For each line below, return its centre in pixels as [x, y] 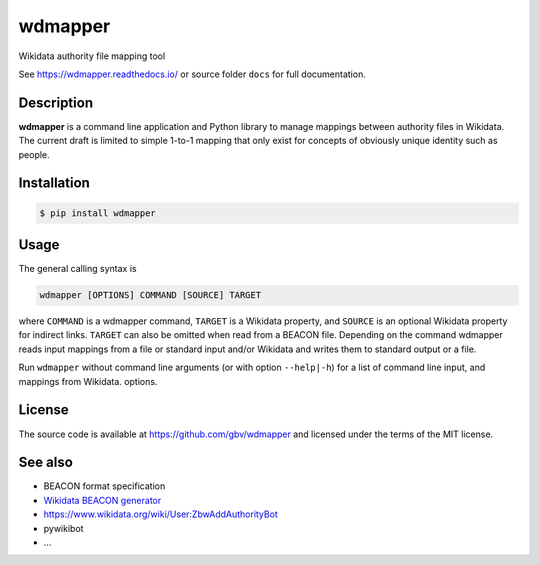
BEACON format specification [104, 486]
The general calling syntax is [77, 269]
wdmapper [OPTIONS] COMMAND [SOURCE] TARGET [150, 295]
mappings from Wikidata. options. [88, 381]
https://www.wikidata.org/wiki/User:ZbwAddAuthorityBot [161, 514]
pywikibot [63, 528]
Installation [54, 183]
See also [46, 462]
